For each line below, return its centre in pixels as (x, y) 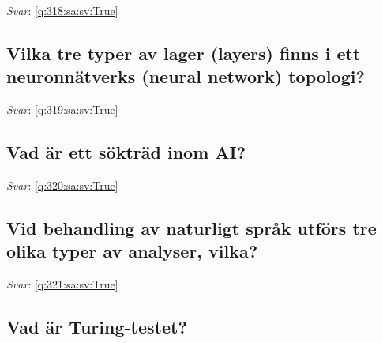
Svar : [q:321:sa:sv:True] (62, 284)
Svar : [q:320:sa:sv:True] (62, 185)
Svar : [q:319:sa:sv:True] (62, 109)
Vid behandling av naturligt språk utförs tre (191, 227)
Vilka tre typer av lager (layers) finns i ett (184, 53)
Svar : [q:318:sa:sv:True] (62, 10)
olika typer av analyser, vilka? (132, 251)
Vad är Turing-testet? (97, 327)
